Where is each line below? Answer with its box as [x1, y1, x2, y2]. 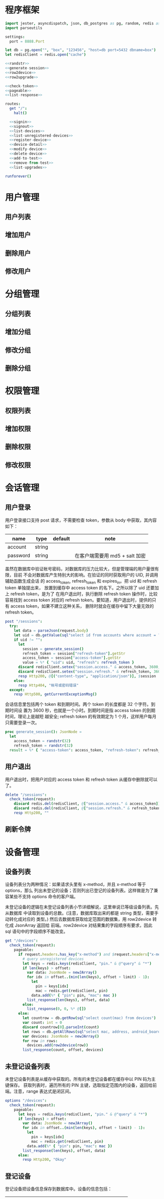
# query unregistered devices [22, 956, 84, 961]
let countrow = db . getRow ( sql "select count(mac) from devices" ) [22, 1016, 156, 1020]
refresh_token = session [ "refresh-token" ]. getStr [22, 651, 125, 656]
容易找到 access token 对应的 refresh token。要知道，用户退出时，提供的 [5, 597, 152, 603]
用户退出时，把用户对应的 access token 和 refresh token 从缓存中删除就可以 [5, 776, 158, 782]
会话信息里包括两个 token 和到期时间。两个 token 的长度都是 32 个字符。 [5, 701, 151, 707]
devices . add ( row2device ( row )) [26, 1043, 89, 1048]
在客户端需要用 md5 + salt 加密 [75, 552, 146, 559]
